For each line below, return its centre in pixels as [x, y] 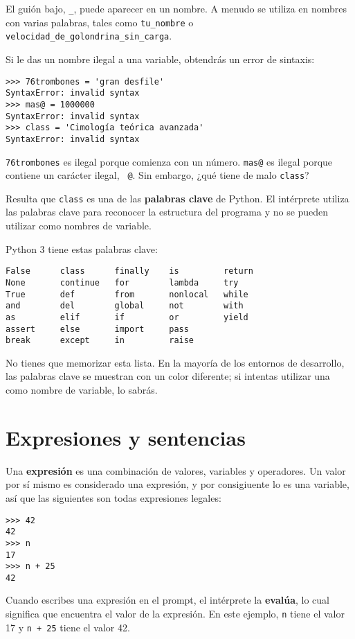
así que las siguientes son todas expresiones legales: [113, 497]
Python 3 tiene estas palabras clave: [82, 248]
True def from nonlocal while [127, 294]
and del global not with [125, 306]
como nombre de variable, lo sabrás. [82, 390]
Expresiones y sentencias [126, 437]
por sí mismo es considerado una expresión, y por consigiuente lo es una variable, [177, 484]
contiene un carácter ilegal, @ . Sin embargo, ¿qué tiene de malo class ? [157, 175]
